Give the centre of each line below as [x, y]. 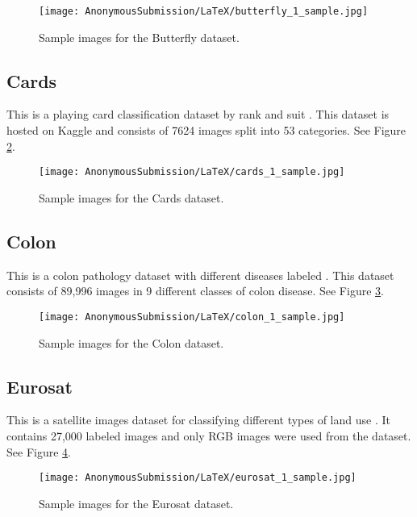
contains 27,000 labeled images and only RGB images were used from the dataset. [209, 435]
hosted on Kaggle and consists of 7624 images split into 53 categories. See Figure [206, 130]
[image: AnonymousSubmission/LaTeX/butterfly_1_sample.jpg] [204, 11]
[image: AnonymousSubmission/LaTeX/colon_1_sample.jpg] [192, 317]
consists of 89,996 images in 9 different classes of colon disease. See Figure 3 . [195, 291]
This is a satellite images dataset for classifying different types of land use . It [198, 420]
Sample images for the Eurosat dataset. [136, 503]
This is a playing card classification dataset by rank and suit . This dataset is [198, 114]
